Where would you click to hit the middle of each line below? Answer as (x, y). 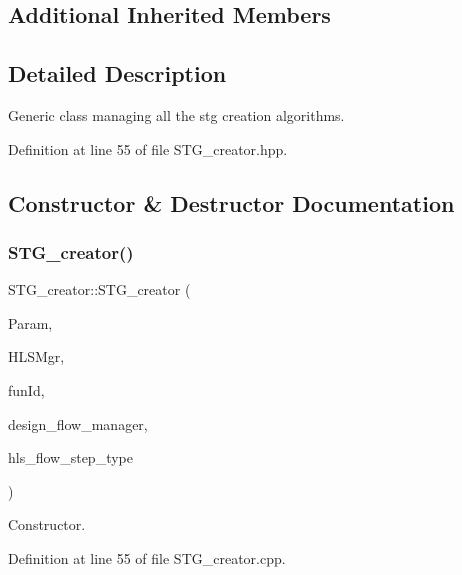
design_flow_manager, (78, 423)
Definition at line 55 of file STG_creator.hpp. (148, 148)
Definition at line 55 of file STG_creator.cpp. (147, 557)
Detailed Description (117, 73)
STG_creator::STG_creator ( (99, 289)
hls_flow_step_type (70, 457)
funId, (26, 389)
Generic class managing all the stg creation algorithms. (176, 114)
